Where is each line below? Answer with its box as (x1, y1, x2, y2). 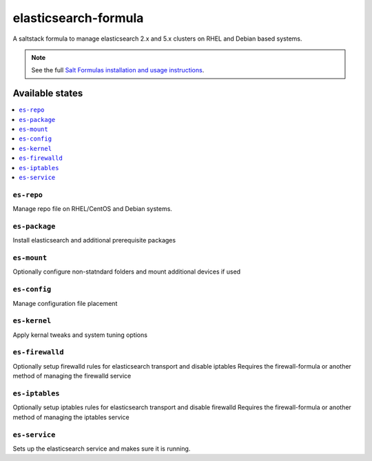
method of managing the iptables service (12, 413, 130, 421)
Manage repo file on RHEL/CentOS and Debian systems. (12, 205, 172, 213)
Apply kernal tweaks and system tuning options (12, 331, 148, 339)
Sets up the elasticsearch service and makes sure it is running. (12, 444, 191, 453)
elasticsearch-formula (12, 10, 144, 25)
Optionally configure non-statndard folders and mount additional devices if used (12, 267, 241, 276)
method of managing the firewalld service (12, 372, 132, 380)
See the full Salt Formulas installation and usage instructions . (31, 66, 205, 74)
